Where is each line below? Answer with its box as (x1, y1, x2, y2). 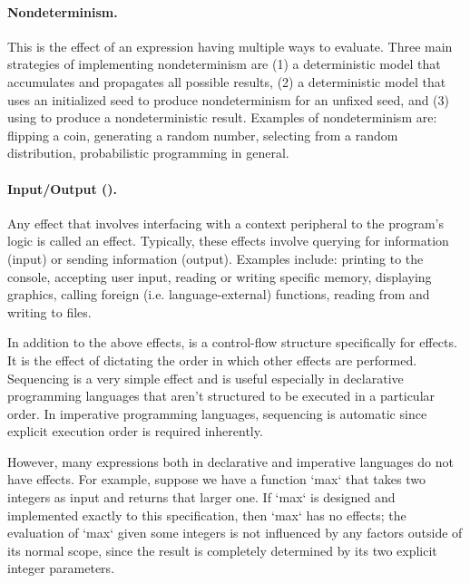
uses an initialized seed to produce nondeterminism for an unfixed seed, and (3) (7, 90, 450, 109)
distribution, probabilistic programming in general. (7, 143, 289, 162)
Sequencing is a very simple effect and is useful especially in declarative (7, 368, 404, 387)
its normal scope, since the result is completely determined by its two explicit (7, 540, 437, 559)
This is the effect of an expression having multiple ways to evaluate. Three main (7, 36, 453, 55)
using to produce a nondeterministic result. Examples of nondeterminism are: (7, 108, 437, 127)
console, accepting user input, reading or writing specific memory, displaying (7, 267, 432, 286)
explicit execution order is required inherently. (7, 422, 263, 441)
